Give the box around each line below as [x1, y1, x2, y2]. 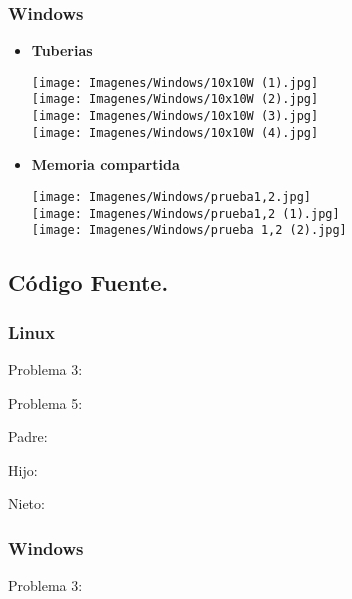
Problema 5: [8, 392, 83, 413]
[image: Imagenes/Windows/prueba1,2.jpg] [31, 190, 311, 205]
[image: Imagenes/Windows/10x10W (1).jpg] [31, 75, 319, 90]
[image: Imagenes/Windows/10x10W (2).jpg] [31, 92, 319, 107]
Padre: [8, 426, 48, 447]
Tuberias [31, 40, 93, 61]
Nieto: [8, 493, 45, 514]
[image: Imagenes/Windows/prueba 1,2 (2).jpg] [31, 223, 347, 238]
